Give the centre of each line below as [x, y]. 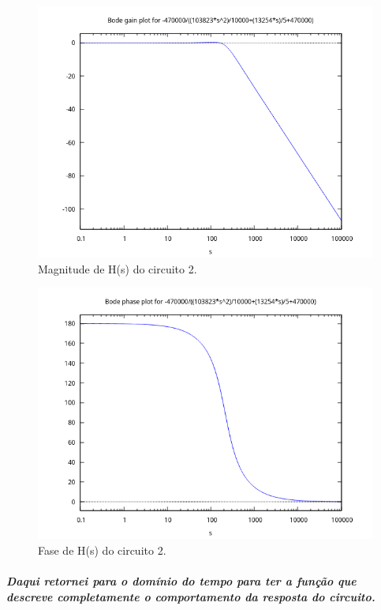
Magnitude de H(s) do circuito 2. [118, 268]
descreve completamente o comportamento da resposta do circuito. [191, 596]
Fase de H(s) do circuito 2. [102, 550]
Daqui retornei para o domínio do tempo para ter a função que [181, 580]
